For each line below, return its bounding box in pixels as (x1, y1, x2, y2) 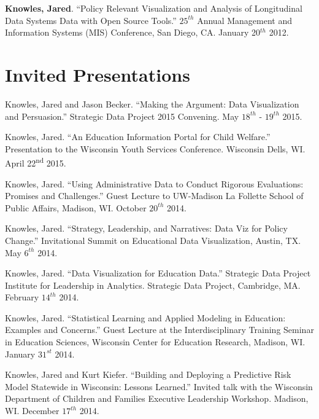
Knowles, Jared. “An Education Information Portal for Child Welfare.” (5, 130, 271, 143)
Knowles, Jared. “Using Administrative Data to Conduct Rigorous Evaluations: (5, 177, 304, 190)
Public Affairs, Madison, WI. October (5, 201, 147, 214)
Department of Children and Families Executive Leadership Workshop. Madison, (5, 392, 309, 405)
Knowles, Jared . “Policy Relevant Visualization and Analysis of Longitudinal (5, 2, 302, 14)
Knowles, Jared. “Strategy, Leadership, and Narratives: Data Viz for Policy (5, 222, 288, 235)
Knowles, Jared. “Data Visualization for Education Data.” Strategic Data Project (5, 267, 311, 280)
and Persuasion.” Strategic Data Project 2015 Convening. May (5, 109, 239, 122)
